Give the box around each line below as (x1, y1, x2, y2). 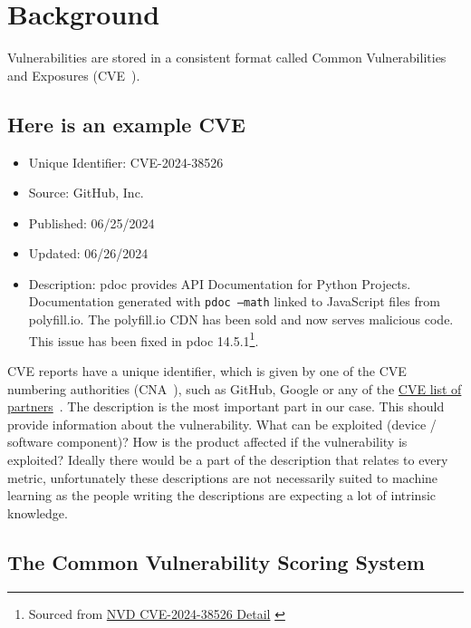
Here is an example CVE (7, 110, 245, 138)
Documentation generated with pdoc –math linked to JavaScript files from (28, 292, 440, 311)
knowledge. (7, 503, 68, 522)
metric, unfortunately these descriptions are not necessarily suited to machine (7, 468, 438, 487)
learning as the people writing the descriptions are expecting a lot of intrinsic (7, 486, 437, 505)
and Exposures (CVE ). (7, 65, 140, 84)
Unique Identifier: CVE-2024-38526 (28, 152, 224, 171)
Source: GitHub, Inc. (28, 183, 144, 202)
